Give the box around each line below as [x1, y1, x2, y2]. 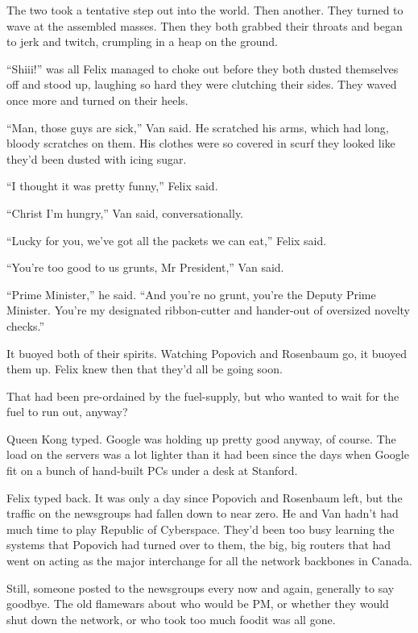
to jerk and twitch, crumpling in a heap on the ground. [6, 33, 278, 50]
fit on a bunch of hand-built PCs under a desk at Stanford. [6, 462, 298, 479]
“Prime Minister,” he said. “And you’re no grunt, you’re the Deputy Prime [6, 285, 376, 302]
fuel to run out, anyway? [6, 403, 128, 420]
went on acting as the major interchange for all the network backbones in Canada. [6, 552, 412, 569]
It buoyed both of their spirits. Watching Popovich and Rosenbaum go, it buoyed [6, 344, 407, 361]
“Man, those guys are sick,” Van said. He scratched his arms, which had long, [6, 119, 389, 135]
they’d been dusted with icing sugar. [6, 150, 187, 167]
